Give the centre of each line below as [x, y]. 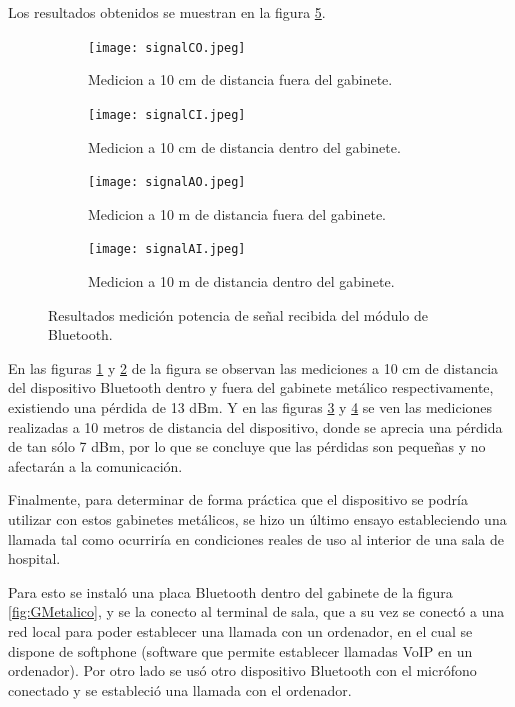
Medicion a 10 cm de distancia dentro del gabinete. [244, 146]
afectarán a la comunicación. [95, 465]
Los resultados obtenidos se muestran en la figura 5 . [167, 12]
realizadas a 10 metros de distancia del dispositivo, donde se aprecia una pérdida [255, 426]
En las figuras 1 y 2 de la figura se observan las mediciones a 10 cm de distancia [253, 367]
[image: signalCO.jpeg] [167, 47]
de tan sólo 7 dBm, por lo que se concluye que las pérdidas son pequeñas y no [247, 446]
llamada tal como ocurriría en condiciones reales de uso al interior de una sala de [256, 538]
